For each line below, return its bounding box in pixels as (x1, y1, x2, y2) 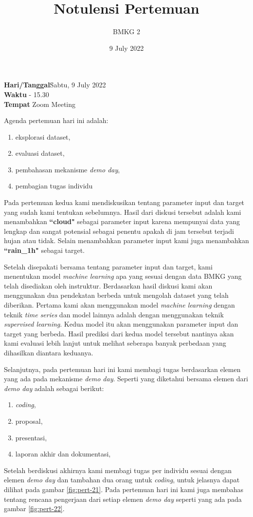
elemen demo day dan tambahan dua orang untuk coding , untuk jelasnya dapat (4, 475, 240, 485)
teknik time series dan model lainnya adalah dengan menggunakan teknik (4, 309, 224, 319)
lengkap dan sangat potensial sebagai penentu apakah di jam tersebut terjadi (4, 226, 234, 236)
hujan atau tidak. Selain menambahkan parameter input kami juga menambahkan (4, 235, 249, 246)
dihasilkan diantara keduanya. (4, 347, 93, 357)
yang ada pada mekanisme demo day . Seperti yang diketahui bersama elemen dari (4, 373, 248, 384)
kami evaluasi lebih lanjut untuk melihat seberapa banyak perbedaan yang (4, 338, 226, 348)
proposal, (15, 415, 43, 426)
